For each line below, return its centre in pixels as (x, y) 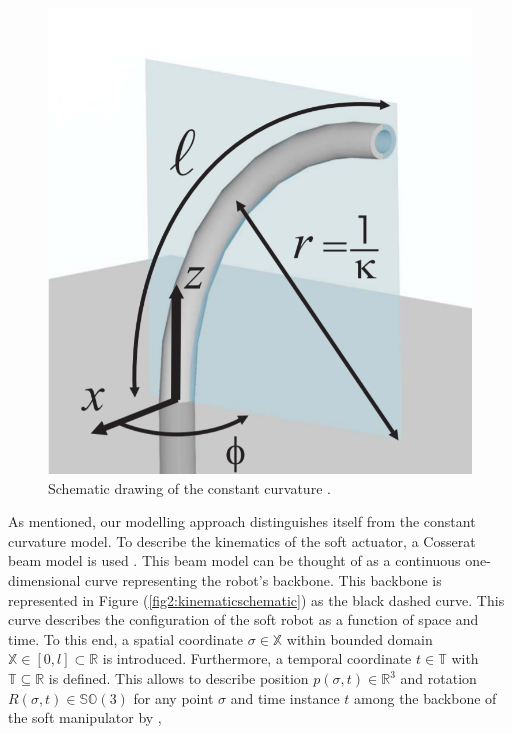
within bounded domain (359, 638)
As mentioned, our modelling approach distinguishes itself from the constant (242, 521)
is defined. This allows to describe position (178, 678)
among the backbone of (425, 697)
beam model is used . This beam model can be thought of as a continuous (234, 560)
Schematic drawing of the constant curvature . (189, 487)
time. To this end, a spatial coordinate (126, 638)
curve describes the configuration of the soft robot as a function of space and (243, 619)
